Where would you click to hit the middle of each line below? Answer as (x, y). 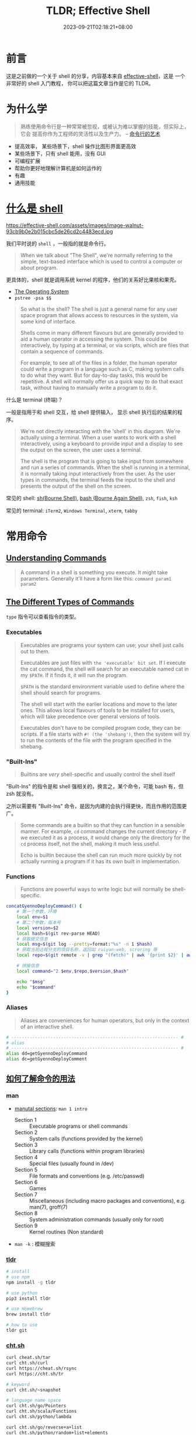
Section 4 (26, 1157)
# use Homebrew (24, 1309)
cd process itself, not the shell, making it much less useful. (90, 843)
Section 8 (26, 1213)
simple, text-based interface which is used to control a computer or (101, 261)
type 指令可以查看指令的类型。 (43, 617)
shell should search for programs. (61, 692)
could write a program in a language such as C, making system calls (102, 369)
